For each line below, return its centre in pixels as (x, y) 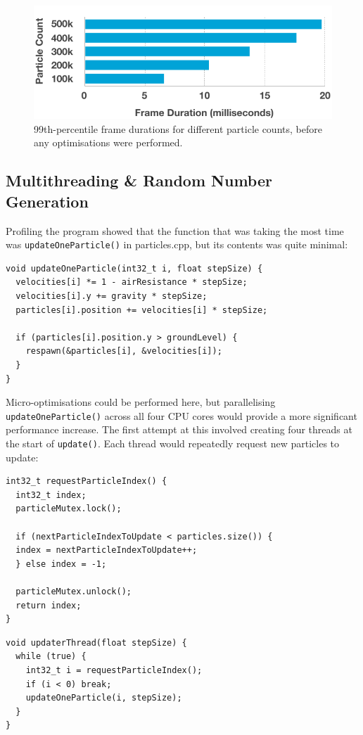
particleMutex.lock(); (69, 509)
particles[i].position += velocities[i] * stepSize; (142, 310)
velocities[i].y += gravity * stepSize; (112, 296)
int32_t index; (51, 495)
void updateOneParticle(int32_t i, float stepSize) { (134, 268)
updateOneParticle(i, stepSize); (104, 698)
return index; (49, 605)
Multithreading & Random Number (139, 180)
